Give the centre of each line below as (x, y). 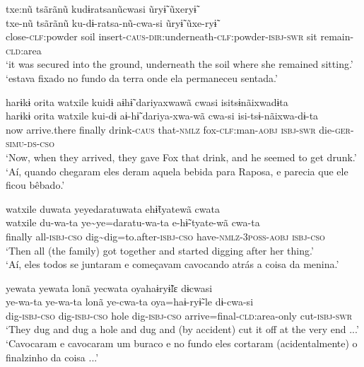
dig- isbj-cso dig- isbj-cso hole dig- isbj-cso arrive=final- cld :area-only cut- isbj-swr (179, 315)
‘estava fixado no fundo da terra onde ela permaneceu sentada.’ (142, 77)
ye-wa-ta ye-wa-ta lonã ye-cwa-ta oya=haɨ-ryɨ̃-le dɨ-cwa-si (130, 302)
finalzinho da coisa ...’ (52, 357)
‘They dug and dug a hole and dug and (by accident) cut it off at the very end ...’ (182, 329)
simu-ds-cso (30, 143)
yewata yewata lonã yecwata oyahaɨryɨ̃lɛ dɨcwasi (109, 287)
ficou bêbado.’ (35, 185)
